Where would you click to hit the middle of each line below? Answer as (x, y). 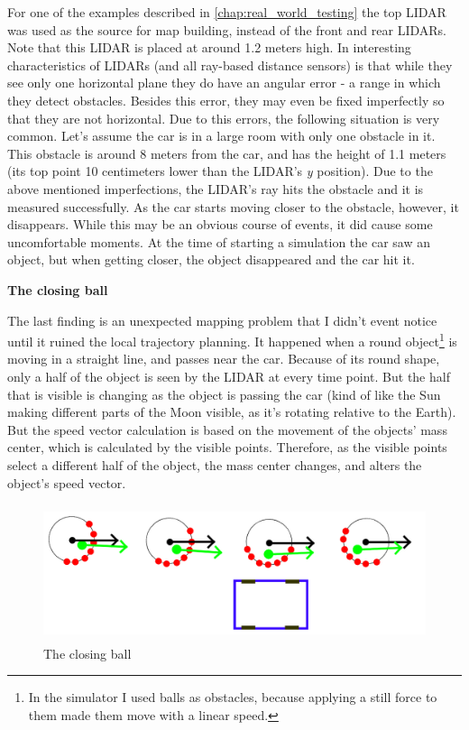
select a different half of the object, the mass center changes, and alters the (215, 464)
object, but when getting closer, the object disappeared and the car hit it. (211, 259)
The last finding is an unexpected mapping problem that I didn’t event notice (222, 320)
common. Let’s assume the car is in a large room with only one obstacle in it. (221, 136)
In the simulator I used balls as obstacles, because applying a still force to (233, 697)
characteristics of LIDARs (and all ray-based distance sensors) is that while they (230, 65)
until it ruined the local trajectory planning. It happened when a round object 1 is (232, 340)
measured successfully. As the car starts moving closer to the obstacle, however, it (233, 206)
